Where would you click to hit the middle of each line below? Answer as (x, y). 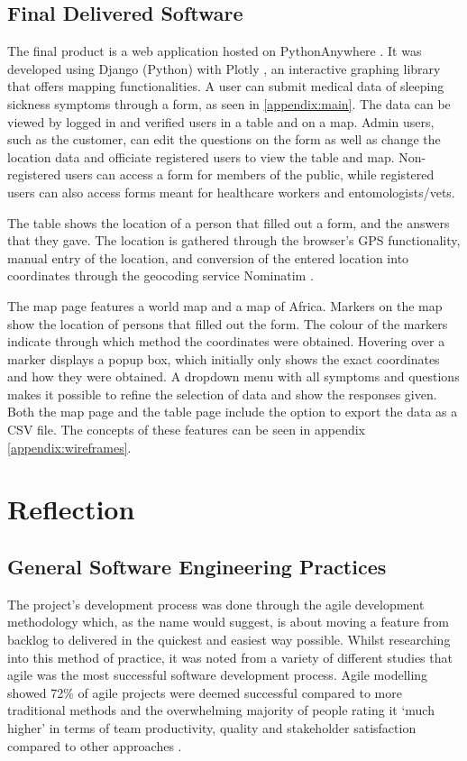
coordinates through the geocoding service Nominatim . (160, 275)
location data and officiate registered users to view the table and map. (201, 156)
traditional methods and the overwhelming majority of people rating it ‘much (221, 710)
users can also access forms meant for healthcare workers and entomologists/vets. (231, 192)
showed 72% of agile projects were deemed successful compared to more (205, 692)
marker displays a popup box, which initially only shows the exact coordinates (224, 358)
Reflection (71, 509)
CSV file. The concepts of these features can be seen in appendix (186, 430)
